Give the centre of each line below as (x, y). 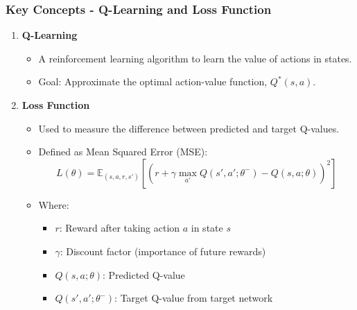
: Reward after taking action (120, 228)
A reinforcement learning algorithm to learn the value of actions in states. (195, 58)
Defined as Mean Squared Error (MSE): (123, 152)
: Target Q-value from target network (194, 298)
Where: (54, 204)
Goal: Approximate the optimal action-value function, (153, 81)
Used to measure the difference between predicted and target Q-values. (189, 128)
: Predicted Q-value (143, 274)
